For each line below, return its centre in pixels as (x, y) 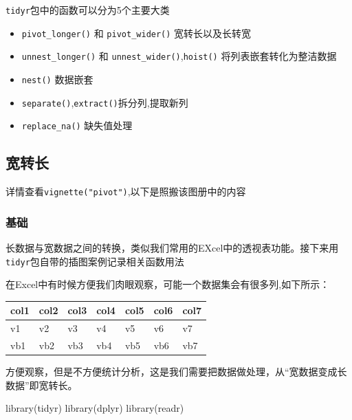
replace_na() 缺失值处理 (77, 125)
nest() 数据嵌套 (57, 79)
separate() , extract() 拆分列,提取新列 (105, 102)
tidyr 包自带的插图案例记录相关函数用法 (95, 261)
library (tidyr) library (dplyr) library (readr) (95, 408)
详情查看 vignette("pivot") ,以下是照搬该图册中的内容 (126, 191)
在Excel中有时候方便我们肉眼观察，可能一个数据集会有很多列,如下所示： (168, 284)
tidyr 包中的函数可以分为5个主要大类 (88, 10)
